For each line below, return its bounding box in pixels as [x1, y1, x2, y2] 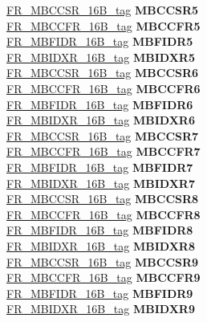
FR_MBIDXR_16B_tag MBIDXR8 [6, 237, 195, 254]
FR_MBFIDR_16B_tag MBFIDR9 [6, 284, 193, 301]
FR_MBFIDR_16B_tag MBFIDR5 [6, 33, 193, 50]
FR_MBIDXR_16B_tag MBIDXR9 [6, 300, 195, 317]
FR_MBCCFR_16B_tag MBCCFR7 [6, 143, 201, 160]
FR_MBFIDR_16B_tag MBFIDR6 [6, 96, 193, 112]
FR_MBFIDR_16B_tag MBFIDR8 [6, 222, 193, 238]
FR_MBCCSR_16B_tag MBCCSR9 [6, 253, 199, 270]
